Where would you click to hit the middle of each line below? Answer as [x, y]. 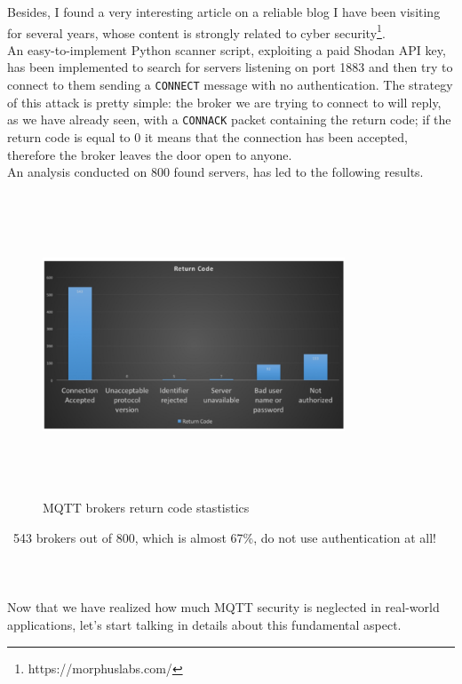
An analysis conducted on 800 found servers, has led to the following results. [215, 172]
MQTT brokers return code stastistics [146, 508]
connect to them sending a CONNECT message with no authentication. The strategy [230, 85]
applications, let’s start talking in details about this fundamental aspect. [204, 625]
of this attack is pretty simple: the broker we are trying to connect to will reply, [224, 102]
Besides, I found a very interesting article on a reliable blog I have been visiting [224, 12]
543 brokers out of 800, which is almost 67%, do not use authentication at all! [224, 538]
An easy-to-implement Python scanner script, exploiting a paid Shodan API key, [227, 49]
